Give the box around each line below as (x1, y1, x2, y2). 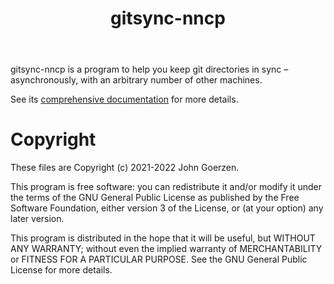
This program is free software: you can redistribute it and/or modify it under (10, 181, 322, 193)
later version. (10, 213, 65, 225)
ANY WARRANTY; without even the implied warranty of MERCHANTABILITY (10, 243, 323, 255)
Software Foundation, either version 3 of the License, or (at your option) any (10, 202, 324, 214)
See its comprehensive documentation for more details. (10, 93, 239, 106)
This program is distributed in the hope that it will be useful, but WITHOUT (10, 232, 316, 244)
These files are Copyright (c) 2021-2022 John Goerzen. (10, 162, 240, 174)
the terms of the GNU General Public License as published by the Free (10, 192, 300, 204)
